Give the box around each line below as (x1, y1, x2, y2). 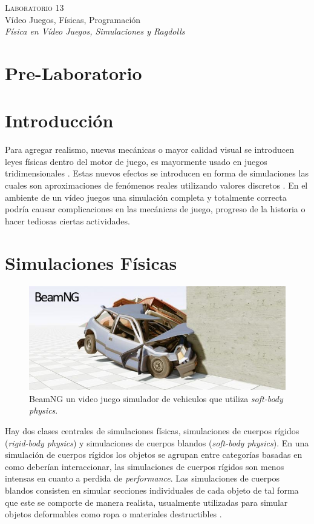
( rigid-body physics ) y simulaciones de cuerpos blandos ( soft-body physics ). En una (5, 436, 309, 449)
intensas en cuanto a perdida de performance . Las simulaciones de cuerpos (5, 472, 280, 485)
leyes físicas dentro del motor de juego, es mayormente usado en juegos (5, 155, 267, 167)
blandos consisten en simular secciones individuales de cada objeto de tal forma (5, 483, 299, 496)
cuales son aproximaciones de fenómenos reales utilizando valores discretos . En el (5, 179, 308, 192)
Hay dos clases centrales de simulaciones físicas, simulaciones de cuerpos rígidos (5, 424, 299, 437)
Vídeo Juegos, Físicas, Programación (5, 13, 141, 25)
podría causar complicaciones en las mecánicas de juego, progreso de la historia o (5, 203, 306, 215)
